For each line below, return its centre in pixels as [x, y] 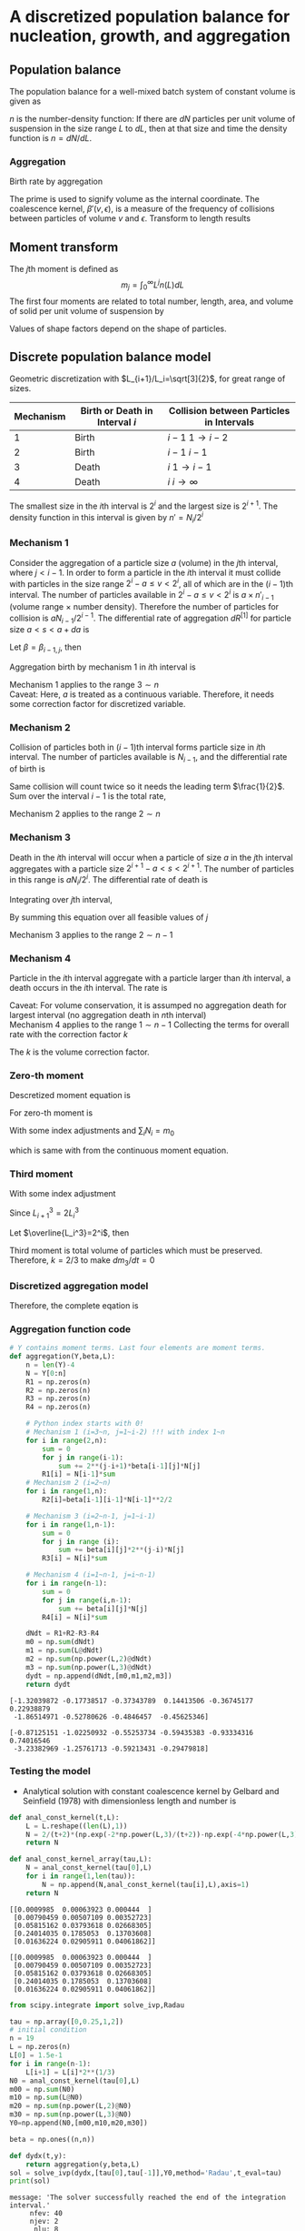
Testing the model [50, 1772]
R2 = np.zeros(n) [59, 1390]
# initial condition [49, 2030]
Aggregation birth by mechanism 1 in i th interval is [103, 667]
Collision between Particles [229, 411]
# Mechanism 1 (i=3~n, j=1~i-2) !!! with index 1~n [125, 1432]
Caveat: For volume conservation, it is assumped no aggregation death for [148, 1005]
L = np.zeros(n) [40, 2047]
